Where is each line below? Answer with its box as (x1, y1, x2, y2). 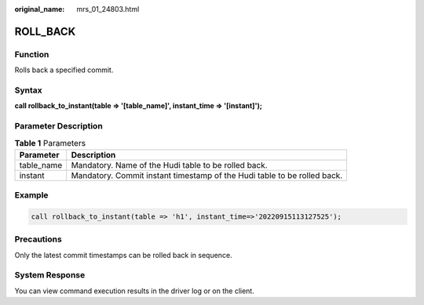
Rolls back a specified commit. (14, 65, 114, 74)
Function (14, 49, 49, 60)
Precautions (14, 234, 62, 245)
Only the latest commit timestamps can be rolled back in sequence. (14, 250, 232, 260)
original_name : (14, 5, 65, 13)
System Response (14, 270, 86, 281)
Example (14, 190, 49, 201)
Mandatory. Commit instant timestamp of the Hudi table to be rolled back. (71, 169, 343, 180)
